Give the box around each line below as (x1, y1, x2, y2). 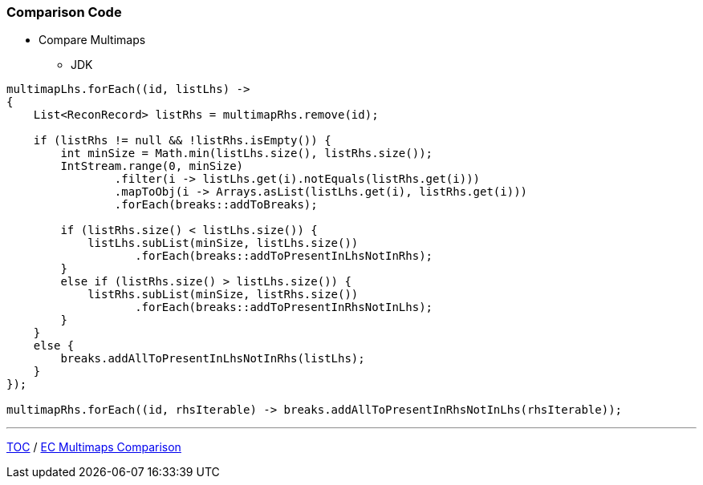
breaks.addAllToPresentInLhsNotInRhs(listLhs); (60, 352, 365, 366)
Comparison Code (6, 4, 122, 20)
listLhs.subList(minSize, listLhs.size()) (87, 236, 359, 250)
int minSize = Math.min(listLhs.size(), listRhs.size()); (60, 147, 433, 160)
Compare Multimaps (39, 33, 146, 47)
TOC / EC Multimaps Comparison (6, 440, 181, 455)
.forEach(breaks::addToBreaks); (114, 198, 318, 212)
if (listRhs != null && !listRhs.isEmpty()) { (33, 134, 331, 148)
